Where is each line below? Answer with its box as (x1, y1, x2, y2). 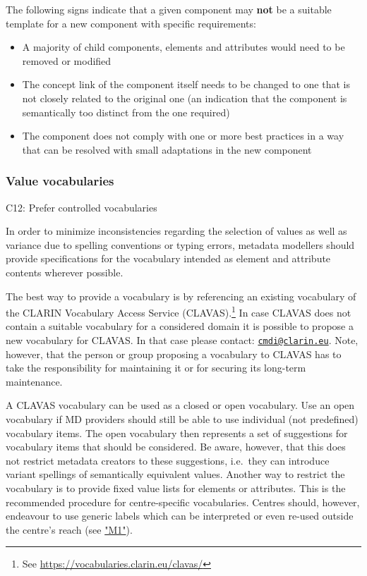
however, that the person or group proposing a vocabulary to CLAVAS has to (6, 346, 342, 361)
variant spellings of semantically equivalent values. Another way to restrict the (6, 467, 345, 482)
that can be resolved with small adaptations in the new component (22, 142, 312, 157)
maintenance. (6, 374, 63, 388)
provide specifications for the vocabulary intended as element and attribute (6, 251, 331, 266)
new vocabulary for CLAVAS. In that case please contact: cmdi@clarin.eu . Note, (6, 332, 359, 347)
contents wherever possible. (6, 264, 124, 279)
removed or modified (22, 53, 112, 68)
